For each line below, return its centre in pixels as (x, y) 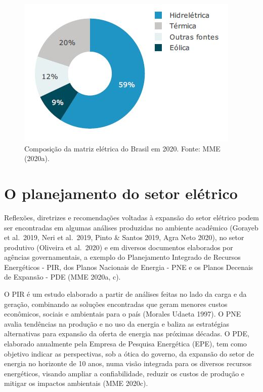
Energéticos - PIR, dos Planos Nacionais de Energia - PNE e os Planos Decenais (129, 267)
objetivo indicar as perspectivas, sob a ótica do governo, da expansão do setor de (129, 353)
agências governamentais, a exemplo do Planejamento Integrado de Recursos (122, 257)
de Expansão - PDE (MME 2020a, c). (62, 277)
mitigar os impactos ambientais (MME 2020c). (76, 383)
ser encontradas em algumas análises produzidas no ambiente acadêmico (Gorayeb (131, 227)
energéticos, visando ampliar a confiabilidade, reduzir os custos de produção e (124, 373)
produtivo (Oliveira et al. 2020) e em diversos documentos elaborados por (119, 247)
